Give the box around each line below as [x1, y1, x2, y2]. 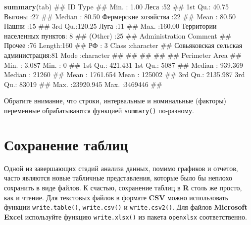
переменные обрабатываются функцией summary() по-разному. [4, 105, 194, 115]
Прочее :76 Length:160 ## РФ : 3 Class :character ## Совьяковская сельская [4, 40, 243, 50]
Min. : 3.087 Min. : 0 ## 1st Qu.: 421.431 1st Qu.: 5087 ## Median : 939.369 [4, 59, 243, 70]
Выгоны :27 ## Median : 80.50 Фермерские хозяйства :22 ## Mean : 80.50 [4, 11, 236, 21]
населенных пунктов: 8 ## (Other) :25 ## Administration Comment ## [4, 30, 231, 41]
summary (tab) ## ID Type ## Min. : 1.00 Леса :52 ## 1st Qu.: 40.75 [4, 1, 229, 11]
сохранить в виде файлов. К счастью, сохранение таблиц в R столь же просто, [4, 182, 242, 192]
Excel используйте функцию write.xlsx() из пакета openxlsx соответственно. [4, 211, 247, 222]
